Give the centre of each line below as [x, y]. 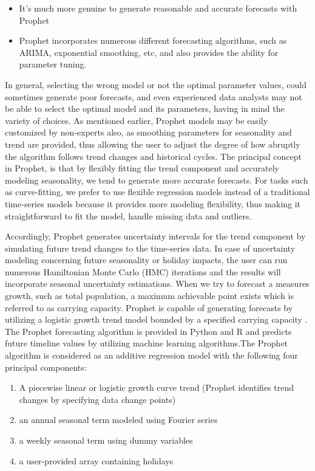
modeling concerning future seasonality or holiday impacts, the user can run [146, 260]
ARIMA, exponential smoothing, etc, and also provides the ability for [149, 52]
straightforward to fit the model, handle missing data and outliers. [128, 215]
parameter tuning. [53, 64]
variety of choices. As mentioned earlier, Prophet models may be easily [137, 120]
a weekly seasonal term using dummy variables [106, 440]
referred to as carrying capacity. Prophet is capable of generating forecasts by [149, 307]
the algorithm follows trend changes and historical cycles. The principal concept [153, 156]
